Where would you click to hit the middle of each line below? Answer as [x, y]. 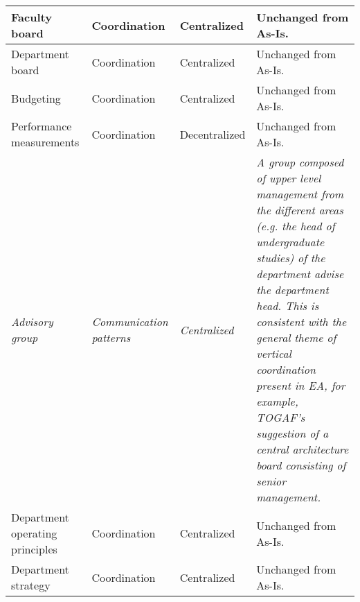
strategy [31, 585]
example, [277, 401]
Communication [130, 321]
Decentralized [213, 134]
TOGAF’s [281, 417]
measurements [45, 142]
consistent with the [301, 321]
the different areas [300, 210]
